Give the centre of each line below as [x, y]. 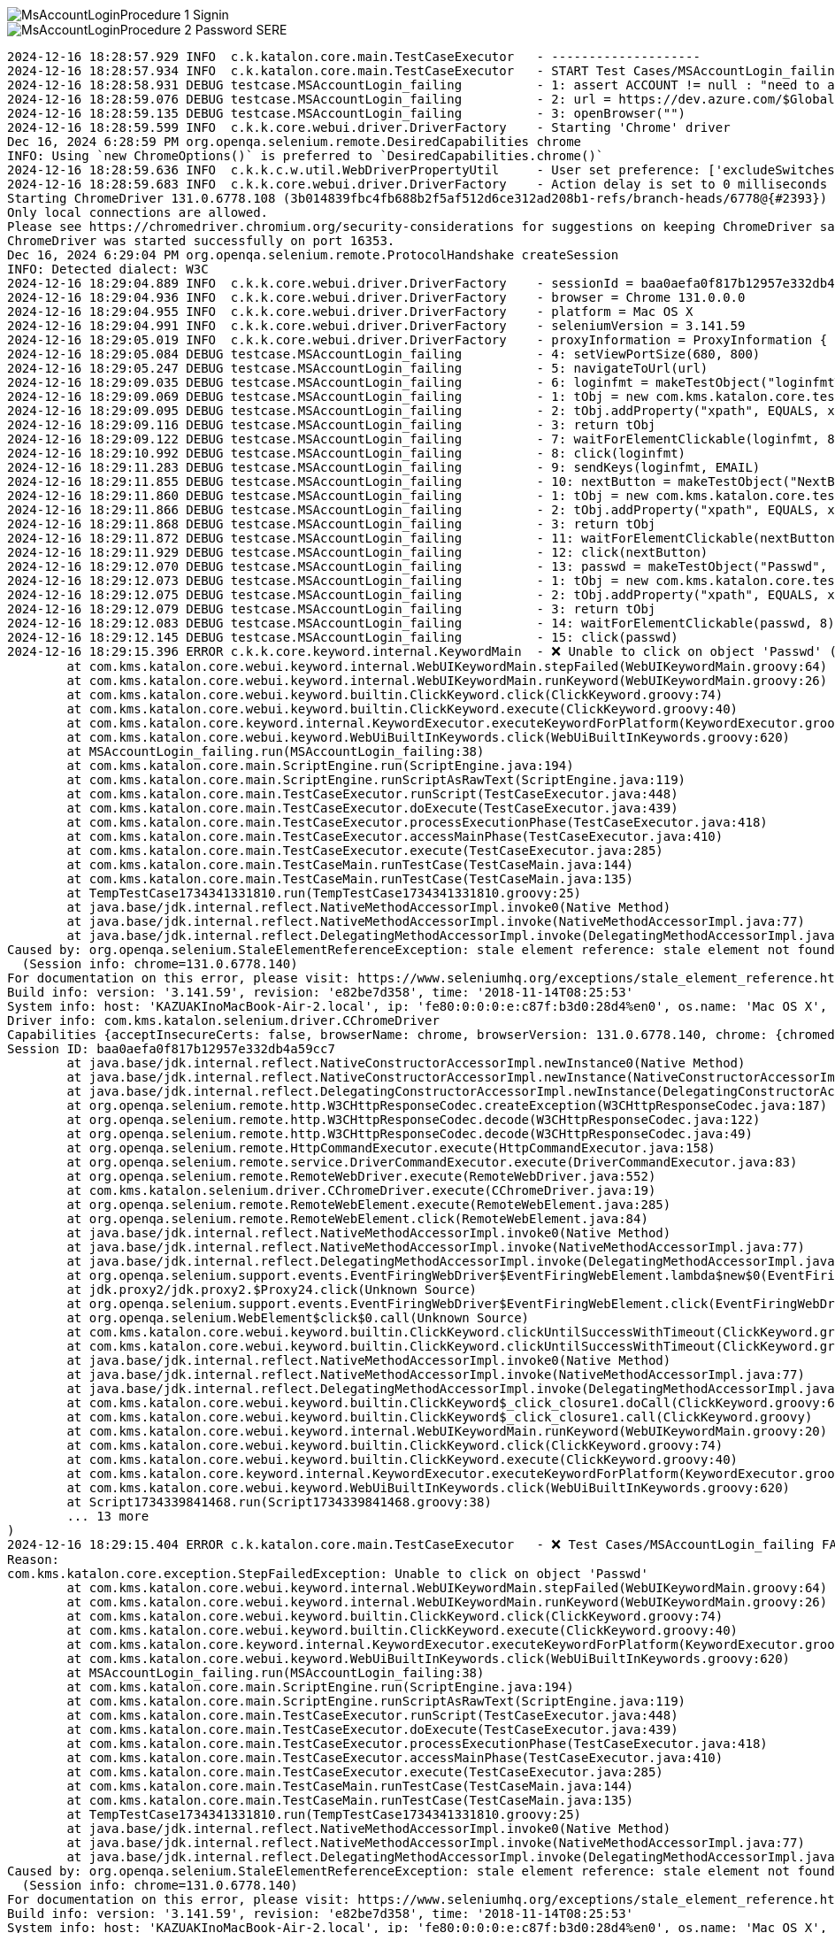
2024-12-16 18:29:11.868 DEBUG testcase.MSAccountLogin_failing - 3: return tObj [332, 524]
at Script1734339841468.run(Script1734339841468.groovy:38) [279, 1502]
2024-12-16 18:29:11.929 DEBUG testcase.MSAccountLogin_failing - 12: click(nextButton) [358, 552]
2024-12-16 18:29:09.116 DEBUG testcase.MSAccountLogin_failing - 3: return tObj [332, 425]
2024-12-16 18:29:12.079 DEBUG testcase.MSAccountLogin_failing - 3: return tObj [332, 609]
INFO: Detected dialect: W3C [108, 269]
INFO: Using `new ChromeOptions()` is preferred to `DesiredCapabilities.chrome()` [306, 156]
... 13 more [108, 1516]
